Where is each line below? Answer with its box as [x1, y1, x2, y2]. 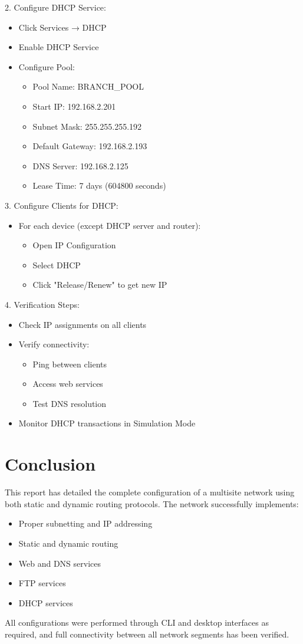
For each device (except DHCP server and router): [18, 219, 201, 231]
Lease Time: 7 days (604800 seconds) [32, 179, 166, 192]
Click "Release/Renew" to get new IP [32, 278, 167, 291]
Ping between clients [32, 357, 107, 370]
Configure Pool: [18, 60, 75, 73]
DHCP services [18, 596, 73, 609]
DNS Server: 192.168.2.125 [32, 159, 129, 172]
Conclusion [5, 452, 96, 476]
